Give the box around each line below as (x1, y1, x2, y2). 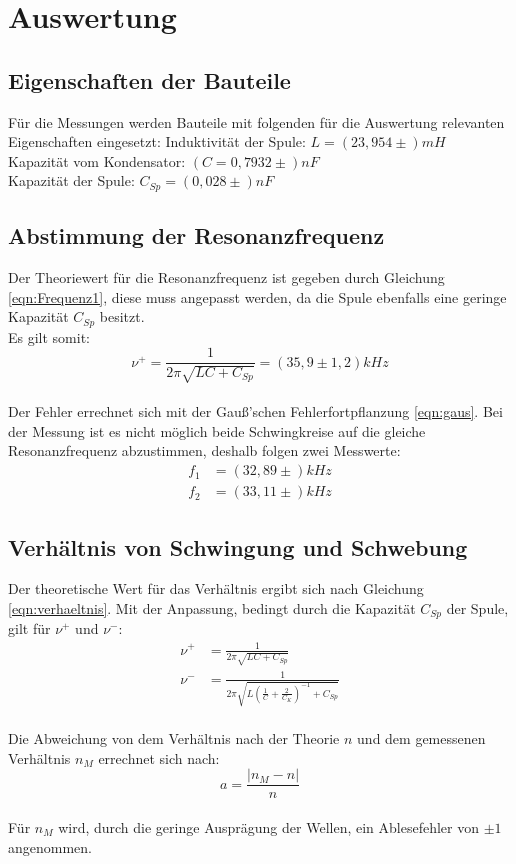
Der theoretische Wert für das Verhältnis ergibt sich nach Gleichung (8, 578, 424, 599)
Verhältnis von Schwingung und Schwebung (8, 531, 468, 562)
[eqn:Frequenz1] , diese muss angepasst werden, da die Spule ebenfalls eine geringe (8, 286, 507, 307)
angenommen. (8, 836, 92, 857)
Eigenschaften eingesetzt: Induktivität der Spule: (8, 131, 306, 152)
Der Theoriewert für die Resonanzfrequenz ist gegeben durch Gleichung (8, 267, 445, 288)
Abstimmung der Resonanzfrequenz (8, 220, 385, 251)
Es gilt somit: (8, 326, 91, 347)
